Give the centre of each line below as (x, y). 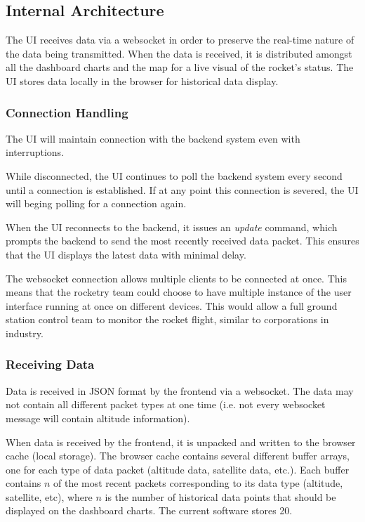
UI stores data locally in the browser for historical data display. (142, 80)
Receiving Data (50, 364)
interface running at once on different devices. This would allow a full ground (172, 305)
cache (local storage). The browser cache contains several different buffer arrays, (178, 456)
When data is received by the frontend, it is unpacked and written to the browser (181, 442)
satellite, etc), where (49, 496)
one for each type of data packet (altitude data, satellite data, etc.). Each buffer (178, 469)
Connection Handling (67, 112)
